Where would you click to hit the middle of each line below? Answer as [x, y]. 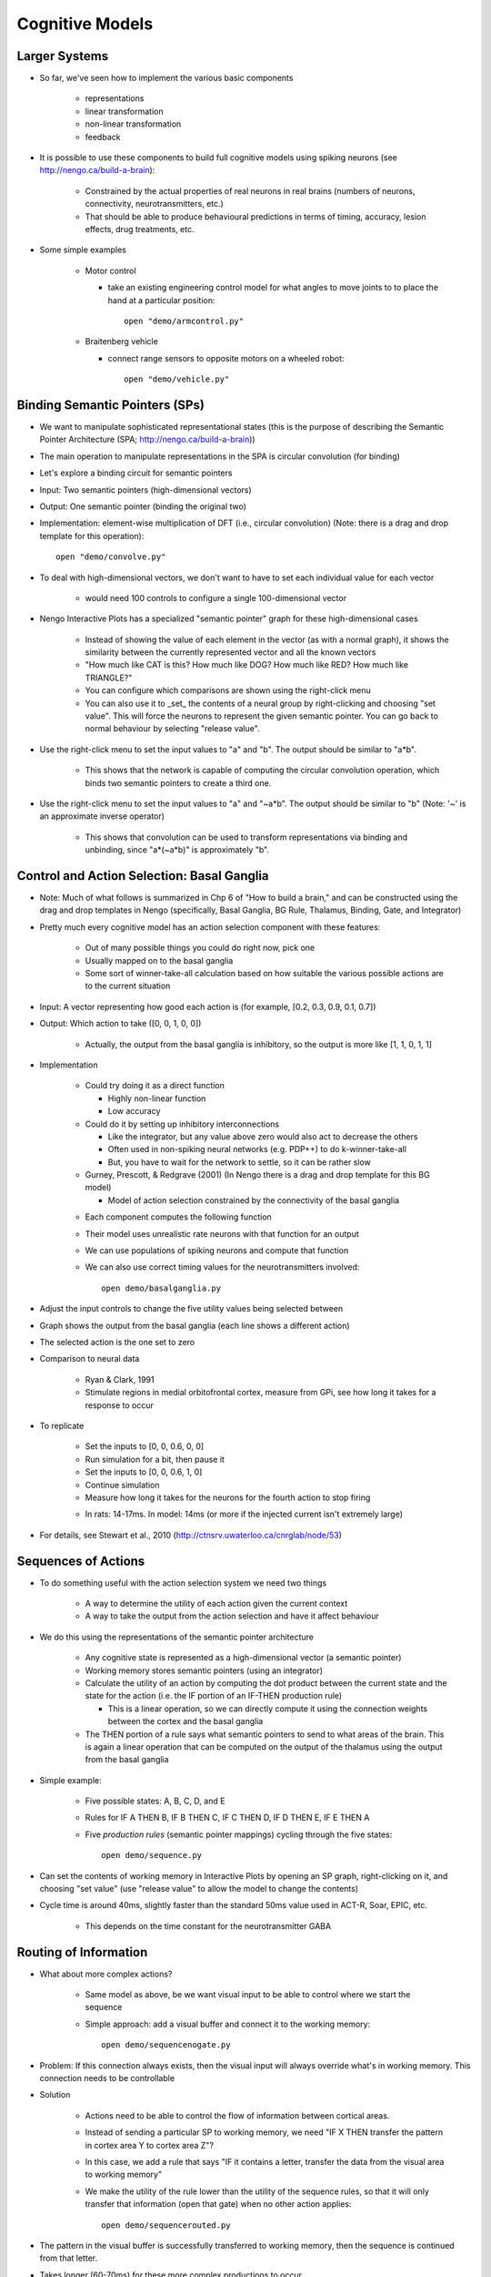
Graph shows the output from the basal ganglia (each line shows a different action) [195, 1325]
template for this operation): [92, 536]
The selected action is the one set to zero [117, 1342]
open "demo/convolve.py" [111, 557]
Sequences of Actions [81, 1561]
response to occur [120, 1405]
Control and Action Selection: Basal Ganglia [143, 876]
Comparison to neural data [90, 1359]
